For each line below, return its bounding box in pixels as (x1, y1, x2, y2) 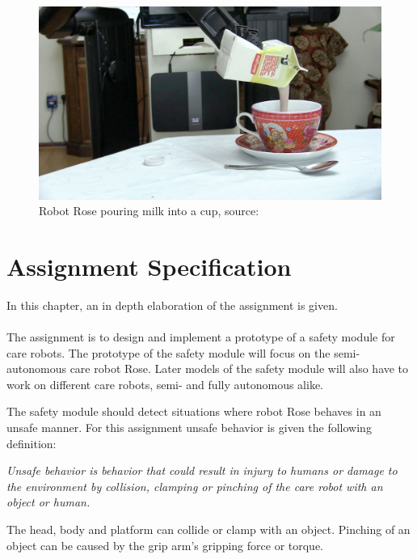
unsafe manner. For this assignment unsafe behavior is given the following (6, 418, 372, 435)
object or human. (6, 493, 91, 510)
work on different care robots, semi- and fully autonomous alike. (6, 375, 323, 392)
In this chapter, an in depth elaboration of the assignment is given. (6, 296, 338, 313)
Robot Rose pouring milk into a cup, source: (39, 202, 259, 219)
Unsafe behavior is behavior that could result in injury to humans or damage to (6, 462, 398, 479)
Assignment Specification (6, 249, 292, 282)
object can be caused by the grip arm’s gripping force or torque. (6, 536, 324, 553)
